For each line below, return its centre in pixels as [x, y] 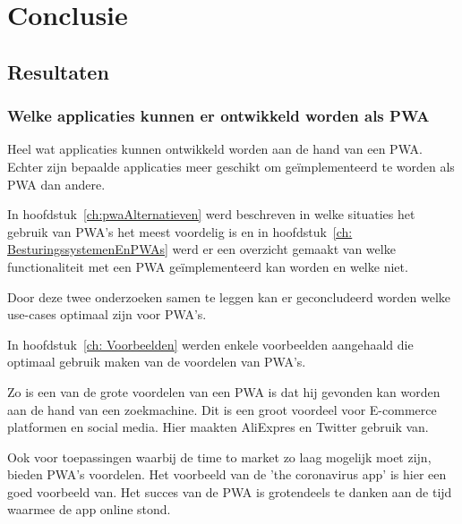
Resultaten [58, 71]
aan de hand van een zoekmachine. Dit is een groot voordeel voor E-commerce [222, 409]
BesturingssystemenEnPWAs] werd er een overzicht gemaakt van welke [201, 249]
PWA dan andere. [56, 184]
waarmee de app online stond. [89, 509]
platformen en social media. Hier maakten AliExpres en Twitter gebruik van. [218, 427]
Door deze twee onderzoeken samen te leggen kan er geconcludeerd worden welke [229, 296]
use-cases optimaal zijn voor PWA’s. [107, 314]
